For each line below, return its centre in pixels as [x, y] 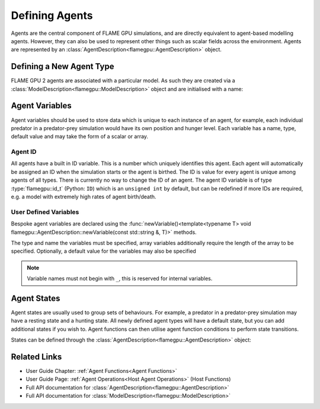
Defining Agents [52, 15]
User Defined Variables [45, 212]
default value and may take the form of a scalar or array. [79, 137]
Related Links [36, 357]
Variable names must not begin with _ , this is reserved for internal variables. [120, 279]
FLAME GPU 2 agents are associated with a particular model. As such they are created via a [123, 80]
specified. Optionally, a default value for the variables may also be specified [104, 251]
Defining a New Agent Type [63, 67]
